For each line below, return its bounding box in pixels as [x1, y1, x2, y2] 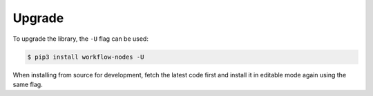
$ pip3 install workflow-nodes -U [27, 52, 144, 61]
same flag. [12, 80, 43, 88]
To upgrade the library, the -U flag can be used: [12, 35, 149, 43]
